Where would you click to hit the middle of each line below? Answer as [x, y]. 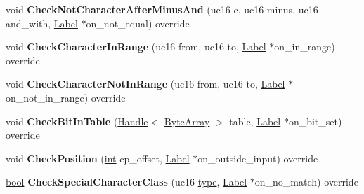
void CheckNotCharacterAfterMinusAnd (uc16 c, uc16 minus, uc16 [162, 9]
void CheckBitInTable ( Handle [77, 121]
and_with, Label [42, 23]
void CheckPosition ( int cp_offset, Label [98, 158]
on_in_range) [305, 47]
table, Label [255, 121]
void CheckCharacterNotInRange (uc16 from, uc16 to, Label [145, 84]
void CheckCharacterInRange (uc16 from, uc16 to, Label [136, 47]
